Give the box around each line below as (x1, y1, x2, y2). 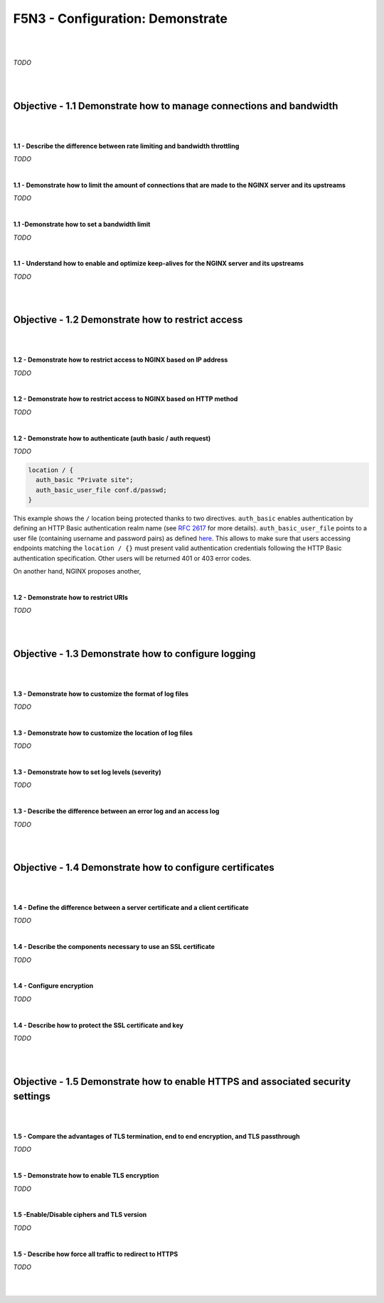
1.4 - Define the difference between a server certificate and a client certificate (13, 903, 249, 912)
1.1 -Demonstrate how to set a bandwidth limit (13, 220, 151, 229)
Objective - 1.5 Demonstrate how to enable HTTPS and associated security (13, 1076, 351, 1088)
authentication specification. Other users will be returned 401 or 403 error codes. (13, 554, 252, 562)
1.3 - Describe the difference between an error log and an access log (13, 807, 220, 815)
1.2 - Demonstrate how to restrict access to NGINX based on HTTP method (13, 395, 238, 403)
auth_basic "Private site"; (36, 476, 134, 484)
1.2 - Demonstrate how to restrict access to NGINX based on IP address (13, 355, 228, 364)
